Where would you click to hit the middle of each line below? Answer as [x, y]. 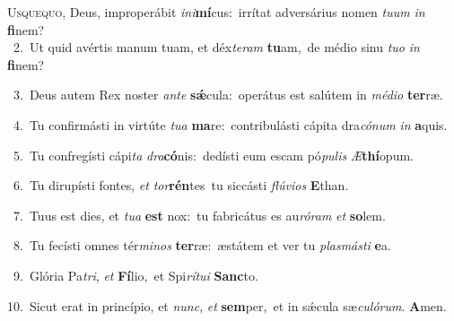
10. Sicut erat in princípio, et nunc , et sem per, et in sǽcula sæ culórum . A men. [227, 305]
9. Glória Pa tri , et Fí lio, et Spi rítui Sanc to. [135, 275]
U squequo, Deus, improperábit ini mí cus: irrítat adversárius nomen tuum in [216, 12]
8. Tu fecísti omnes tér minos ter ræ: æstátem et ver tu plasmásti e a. [202, 245]
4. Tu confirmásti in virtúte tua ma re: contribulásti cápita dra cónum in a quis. [230, 124]
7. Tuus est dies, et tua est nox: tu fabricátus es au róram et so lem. [199, 215]
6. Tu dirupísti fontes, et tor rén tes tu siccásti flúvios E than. [181, 185]
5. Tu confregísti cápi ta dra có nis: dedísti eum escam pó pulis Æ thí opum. [213, 155]
